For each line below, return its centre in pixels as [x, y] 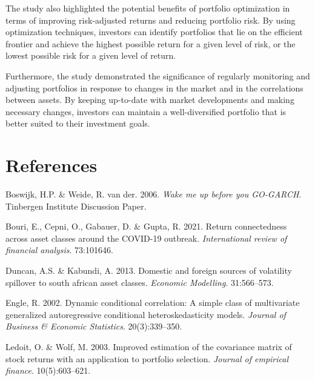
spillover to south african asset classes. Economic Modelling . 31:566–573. [140, 282]
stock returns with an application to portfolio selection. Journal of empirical [147, 358]
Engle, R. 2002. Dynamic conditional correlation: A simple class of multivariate [153, 303]
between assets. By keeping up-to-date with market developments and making [150, 100]
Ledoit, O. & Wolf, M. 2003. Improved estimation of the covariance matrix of [149, 346]
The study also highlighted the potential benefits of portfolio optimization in [148, 8]
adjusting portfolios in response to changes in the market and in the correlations [154, 88]
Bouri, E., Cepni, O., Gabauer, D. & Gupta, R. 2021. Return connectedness [146, 226]
